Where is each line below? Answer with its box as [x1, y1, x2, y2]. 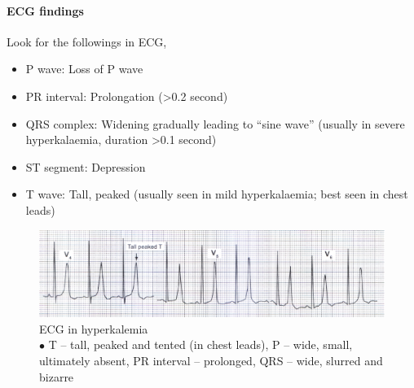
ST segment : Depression [25, 158, 146, 175]
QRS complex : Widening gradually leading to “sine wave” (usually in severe [25, 115, 405, 132]
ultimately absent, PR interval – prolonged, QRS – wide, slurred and [39, 351, 383, 368]
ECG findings [7, 2, 84, 19]
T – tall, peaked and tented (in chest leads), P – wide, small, [48, 336, 353, 353]
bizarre [39, 368, 74, 385]
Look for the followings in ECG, [7, 33, 167, 50]
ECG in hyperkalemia [39, 320, 148, 337]
